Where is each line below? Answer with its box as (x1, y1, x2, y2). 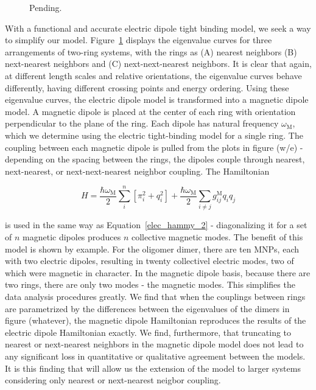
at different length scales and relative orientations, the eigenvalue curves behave (5, 69, 302, 82)
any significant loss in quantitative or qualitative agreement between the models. (5, 349, 306, 362)
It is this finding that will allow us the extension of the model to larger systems (5, 361, 301, 374)
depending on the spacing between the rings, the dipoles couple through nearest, (5, 153, 305, 165)
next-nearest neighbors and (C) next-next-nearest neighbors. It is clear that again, (5, 57, 312, 70)
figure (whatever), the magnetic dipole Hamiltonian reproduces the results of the (5, 314, 306, 327)
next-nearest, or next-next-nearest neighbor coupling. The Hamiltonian (5, 164, 270, 177)
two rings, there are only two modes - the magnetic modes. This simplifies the (5, 278, 295, 291)
